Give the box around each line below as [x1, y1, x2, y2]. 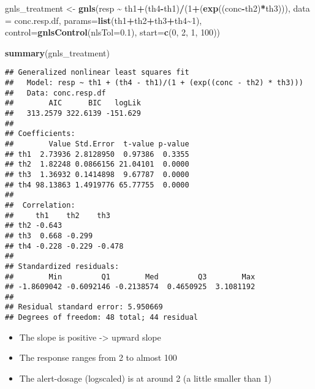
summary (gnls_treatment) [5, 46, 110, 59]
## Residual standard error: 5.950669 [5, 303, 163, 312]
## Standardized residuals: [5, 262, 120, 271]
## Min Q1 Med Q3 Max [5, 272, 256, 281]
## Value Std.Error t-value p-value [5, 139, 189, 148]
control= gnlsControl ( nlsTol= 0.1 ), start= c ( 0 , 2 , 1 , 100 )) [5, 26, 221, 39]
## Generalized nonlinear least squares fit [5, 68, 189, 77]
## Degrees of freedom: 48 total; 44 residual [5, 313, 198, 322]
